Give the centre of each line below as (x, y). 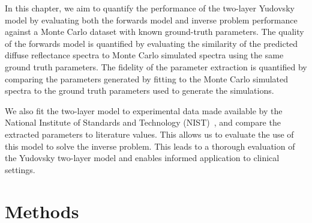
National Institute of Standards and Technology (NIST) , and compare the (143, 122)
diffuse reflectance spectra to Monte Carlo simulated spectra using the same (144, 55)
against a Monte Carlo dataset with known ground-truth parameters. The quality (154, 32)
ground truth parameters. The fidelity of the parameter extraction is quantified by (156, 66)
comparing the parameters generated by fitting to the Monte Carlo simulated (147, 78)
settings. (20, 169)
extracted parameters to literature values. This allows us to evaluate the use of (149, 134)
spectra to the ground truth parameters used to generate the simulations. (139, 90)
